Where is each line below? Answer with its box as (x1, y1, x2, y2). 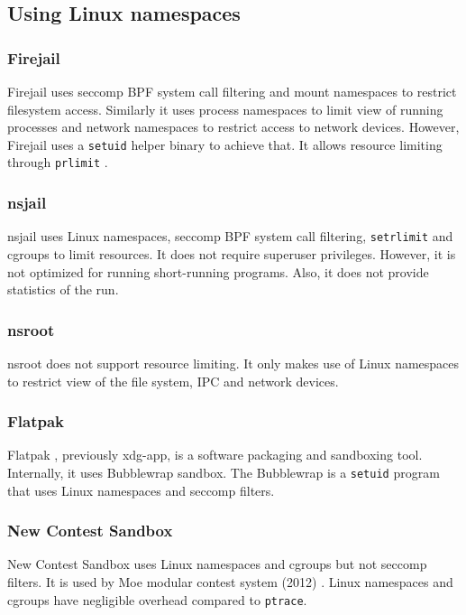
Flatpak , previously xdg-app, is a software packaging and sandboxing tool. (7, 445, 423, 464)
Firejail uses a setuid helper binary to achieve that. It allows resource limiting (7, 135, 443, 154)
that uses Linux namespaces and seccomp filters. (7, 480, 275, 499)
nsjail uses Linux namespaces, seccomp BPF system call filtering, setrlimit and (7, 227, 453, 246)
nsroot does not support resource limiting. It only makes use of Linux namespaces (7, 353, 460, 372)
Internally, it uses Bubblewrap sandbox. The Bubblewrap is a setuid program (7, 462, 440, 481)
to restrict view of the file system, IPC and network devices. (7, 371, 339, 390)
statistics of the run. (7, 280, 119, 299)
